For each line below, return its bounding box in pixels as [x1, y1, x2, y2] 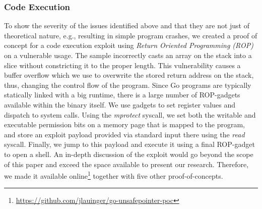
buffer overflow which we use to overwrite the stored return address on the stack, [4, 70, 254, 80]
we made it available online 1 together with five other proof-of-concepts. [4, 169, 223, 181]
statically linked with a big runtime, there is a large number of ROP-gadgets [4, 89, 240, 100]
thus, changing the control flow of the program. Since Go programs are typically [4, 79, 251, 90]
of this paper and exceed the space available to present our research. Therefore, [4, 159, 249, 169]
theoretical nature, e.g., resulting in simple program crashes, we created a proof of [4, 30, 257, 40]
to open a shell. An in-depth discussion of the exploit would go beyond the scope [4, 148, 253, 159]
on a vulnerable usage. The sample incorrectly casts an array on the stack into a [4, 50, 252, 60]
